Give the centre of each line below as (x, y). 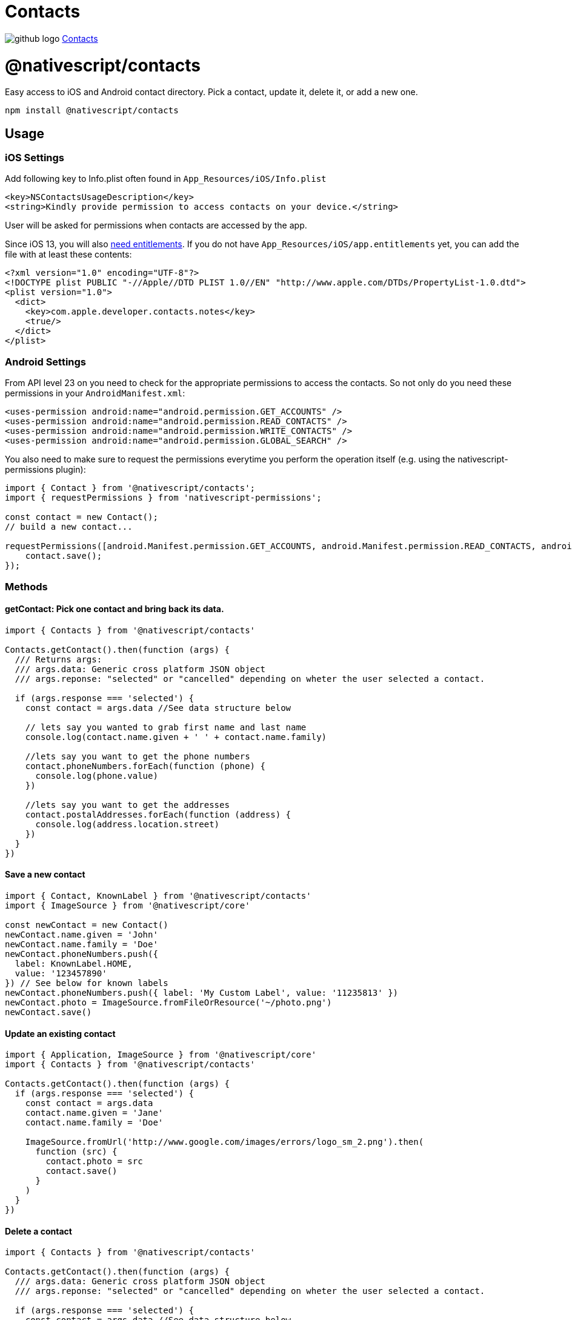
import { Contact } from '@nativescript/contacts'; (130, 488)
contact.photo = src (94, 1162)
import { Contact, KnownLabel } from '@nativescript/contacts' (158, 896)
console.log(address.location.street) (128, 824)
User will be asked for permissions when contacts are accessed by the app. (156, 225)
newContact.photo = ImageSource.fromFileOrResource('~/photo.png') (168, 1003)
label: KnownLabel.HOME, (74, 964)
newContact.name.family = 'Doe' (81, 945)
